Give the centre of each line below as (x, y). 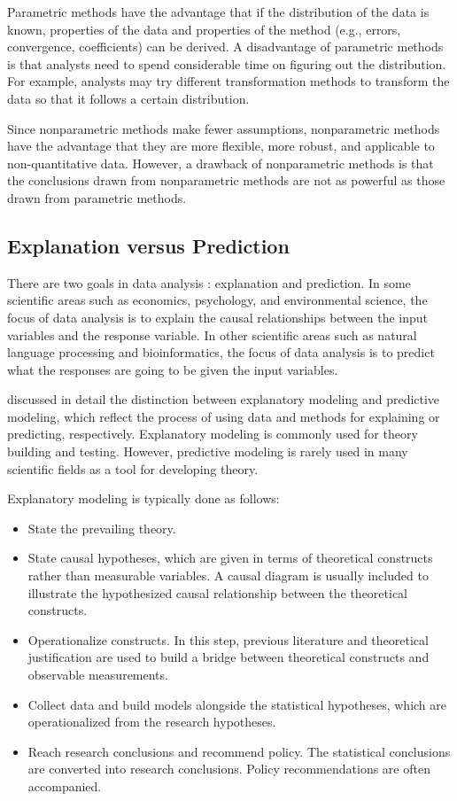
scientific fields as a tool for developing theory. (133, 468)
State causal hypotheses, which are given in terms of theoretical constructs (230, 558)
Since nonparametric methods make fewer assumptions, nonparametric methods (224, 128)
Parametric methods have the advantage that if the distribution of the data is (218, 12)
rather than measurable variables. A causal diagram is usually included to (228, 575)
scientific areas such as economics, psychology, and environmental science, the (217, 300)
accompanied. (65, 785)
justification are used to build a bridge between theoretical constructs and (228, 657)
